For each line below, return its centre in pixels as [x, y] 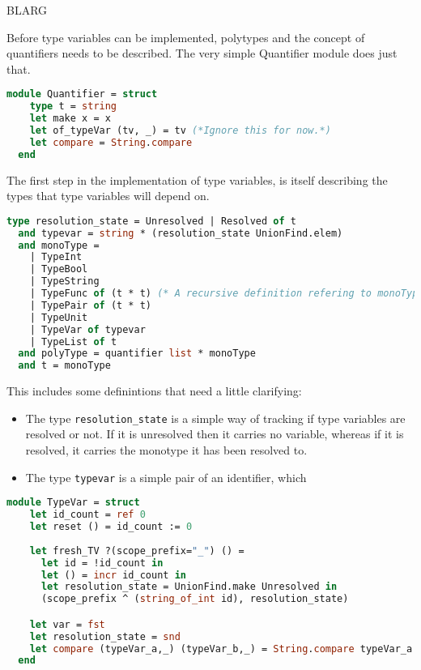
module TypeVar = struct [73, 503]
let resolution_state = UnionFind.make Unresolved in [189, 587]
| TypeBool [59, 269]
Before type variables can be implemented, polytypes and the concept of [186, 37]
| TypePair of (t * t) [90, 305]
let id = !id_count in [102, 563]
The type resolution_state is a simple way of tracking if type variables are [215, 418]
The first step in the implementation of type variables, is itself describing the [197, 179]
